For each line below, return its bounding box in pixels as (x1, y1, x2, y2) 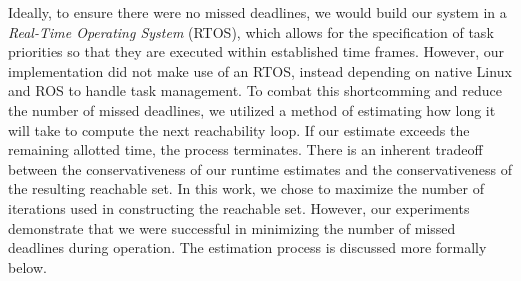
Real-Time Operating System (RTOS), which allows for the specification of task (8, 21, 494, 42)
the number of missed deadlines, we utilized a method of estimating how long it (8, 99, 496, 120)
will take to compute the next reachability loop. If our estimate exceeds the (8, 119, 470, 140)
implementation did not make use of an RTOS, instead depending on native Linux (8, 60, 512, 81)
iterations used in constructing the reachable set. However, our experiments (8, 197, 470, 218)
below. (8, 256, 47, 277)
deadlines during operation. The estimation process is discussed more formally (8, 237, 487, 258)
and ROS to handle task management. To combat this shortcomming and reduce (8, 80, 502, 101)
